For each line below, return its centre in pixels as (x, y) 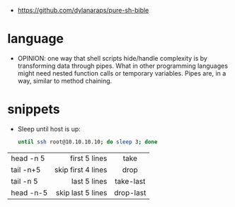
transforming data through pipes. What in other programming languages (123, 66)
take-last (130, 181)
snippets (34, 110)
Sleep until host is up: (49, 129)
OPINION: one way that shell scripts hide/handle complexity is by (112, 58)
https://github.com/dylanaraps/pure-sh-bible (83, 10)
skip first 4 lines (81, 170)
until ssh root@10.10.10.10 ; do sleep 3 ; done (87, 142)
